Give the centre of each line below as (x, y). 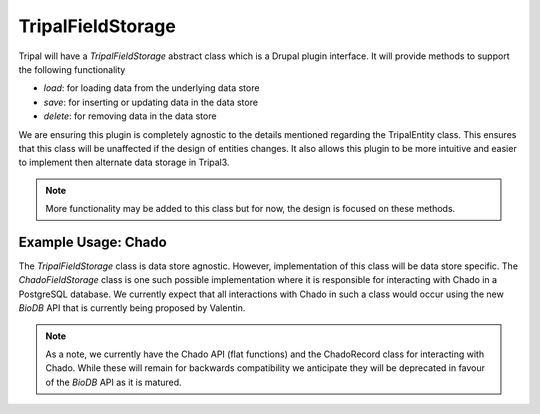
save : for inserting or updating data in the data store (151, 102)
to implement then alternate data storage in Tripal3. (124, 162)
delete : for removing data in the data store (130, 116)
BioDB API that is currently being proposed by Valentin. (132, 308)
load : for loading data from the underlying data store (151, 88)
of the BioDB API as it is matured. (113, 382)
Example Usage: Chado (92, 241)
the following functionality (72, 69)
